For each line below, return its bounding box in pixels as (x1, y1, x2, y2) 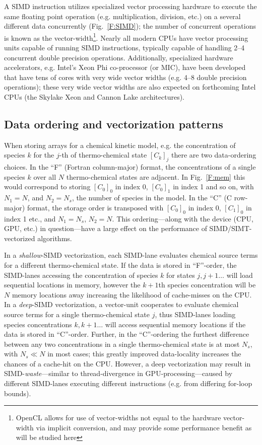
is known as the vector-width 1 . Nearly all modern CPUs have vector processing (4, 31, 248, 43)
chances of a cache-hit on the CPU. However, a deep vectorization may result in (4, 358, 251, 368)
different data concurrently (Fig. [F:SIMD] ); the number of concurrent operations (4, 21, 256, 31)
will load (226, 269, 253, 280)
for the (33, 150, 54, 160)
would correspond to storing (4, 181, 91, 192)
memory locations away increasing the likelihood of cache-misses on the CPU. (12, 289, 252, 300)
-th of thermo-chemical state (59, 150, 147, 160)
